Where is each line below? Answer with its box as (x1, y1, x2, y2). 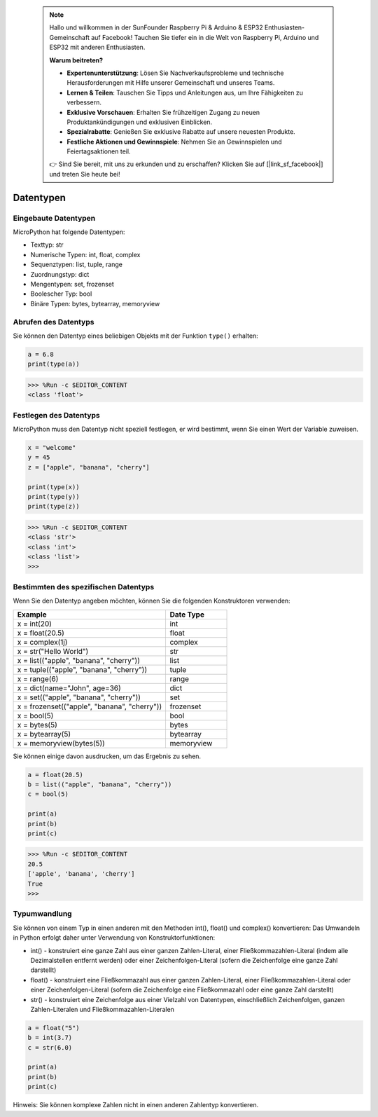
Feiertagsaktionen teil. (66, 147, 131, 156)
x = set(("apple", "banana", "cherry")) (17, 692, 141, 702)
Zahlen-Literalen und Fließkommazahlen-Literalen (30, 1005, 175, 1013)
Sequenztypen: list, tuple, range (30, 260, 122, 269)
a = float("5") (27, 1024, 80, 1032)
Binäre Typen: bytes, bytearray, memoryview (30, 299, 160, 308)
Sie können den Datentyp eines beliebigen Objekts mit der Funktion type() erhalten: (13, 331, 258, 340)
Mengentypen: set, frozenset (30, 280, 115, 288)
